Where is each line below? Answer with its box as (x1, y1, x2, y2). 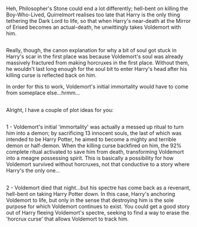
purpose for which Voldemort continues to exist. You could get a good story (6, 202, 190, 210)
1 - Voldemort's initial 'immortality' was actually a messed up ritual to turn (6, 123, 184, 131)
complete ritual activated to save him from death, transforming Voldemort (6, 148, 184, 155)
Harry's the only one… (6, 167, 61, 174)
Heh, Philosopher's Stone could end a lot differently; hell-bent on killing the (6, 5, 188, 12)
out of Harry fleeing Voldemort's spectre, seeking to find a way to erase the (6, 209, 189, 216)
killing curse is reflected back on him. (6, 72, 97, 79)
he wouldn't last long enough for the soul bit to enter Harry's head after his (6, 66, 188, 73)
